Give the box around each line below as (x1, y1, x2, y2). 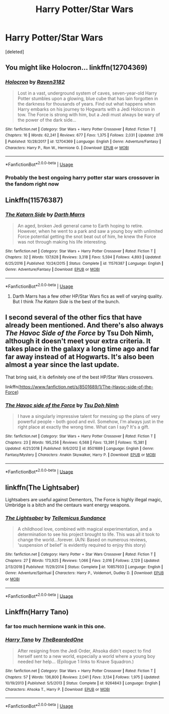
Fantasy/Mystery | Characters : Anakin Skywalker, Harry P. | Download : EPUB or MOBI (5, 452, 156, 457)
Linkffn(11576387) (5, 196, 63, 205)
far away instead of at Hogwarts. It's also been (5, 353, 154, 361)
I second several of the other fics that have (5, 313, 142, 322)
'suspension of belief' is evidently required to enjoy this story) (17, 542, 146, 548)
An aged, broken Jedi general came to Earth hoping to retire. (17, 222, 143, 228)
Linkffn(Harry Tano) (5, 607, 69, 616)
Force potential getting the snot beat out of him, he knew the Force (17, 233, 156, 240)
